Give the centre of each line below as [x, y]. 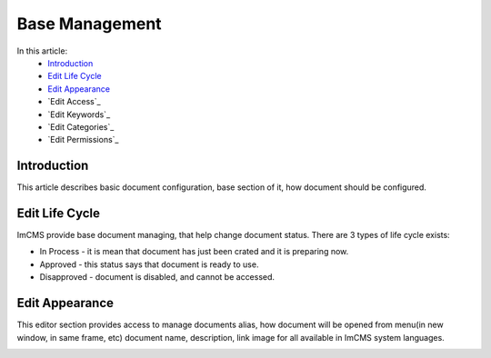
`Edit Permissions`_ [83, 140]
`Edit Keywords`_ [79, 114]
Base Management [90, 24]
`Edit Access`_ [74, 102]
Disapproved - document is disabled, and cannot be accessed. [157, 277]
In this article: [42, 51]
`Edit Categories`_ [81, 126]
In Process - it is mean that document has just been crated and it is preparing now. [194, 252]
